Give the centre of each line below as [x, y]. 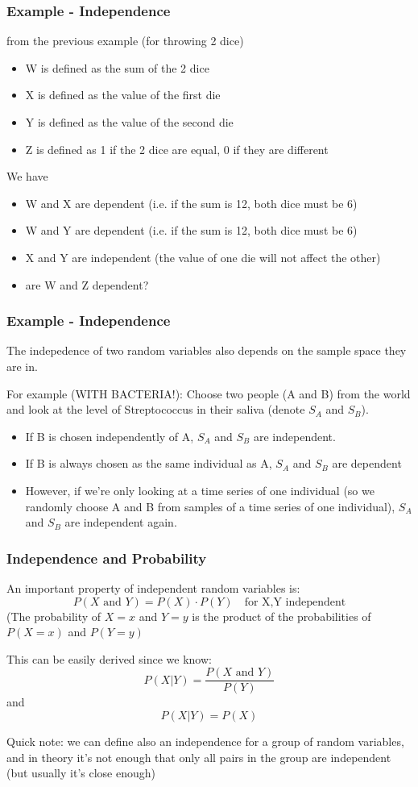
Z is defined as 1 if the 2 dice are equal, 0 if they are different [177, 149]
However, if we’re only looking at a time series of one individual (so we [200, 490]
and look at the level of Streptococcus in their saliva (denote [156, 409]
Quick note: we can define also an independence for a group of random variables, [205, 741]
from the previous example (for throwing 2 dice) [125, 41]
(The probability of [54, 616]
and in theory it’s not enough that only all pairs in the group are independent [199, 757]
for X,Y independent [295, 602]
